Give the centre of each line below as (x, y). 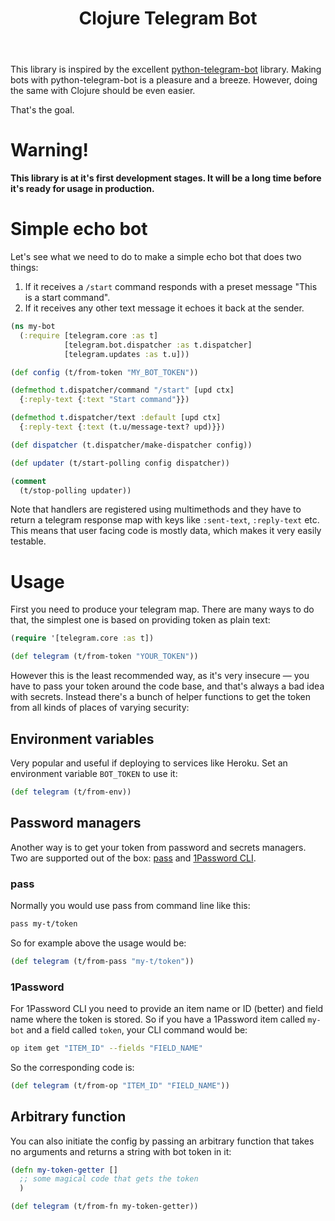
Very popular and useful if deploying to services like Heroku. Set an (149, 763)
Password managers (76, 823)
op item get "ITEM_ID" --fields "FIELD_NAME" (106, 1048)
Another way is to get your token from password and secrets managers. (158, 847)
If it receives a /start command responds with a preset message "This (171, 287)
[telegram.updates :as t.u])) (126, 354)
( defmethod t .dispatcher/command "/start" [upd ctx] (122, 390)
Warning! (49, 150)
